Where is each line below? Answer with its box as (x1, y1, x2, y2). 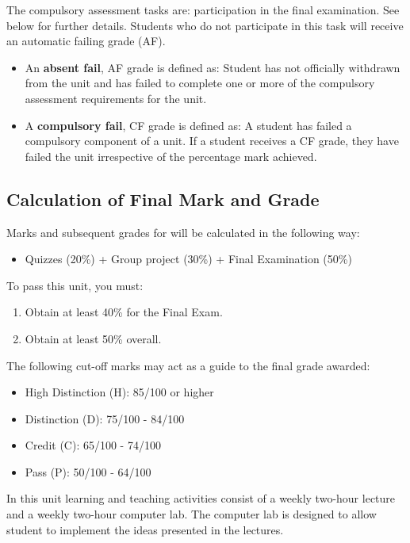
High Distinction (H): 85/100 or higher (25, 384, 214, 400)
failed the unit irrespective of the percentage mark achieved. (25, 147, 317, 164)
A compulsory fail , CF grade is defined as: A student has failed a (25, 117, 352, 133)
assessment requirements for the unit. (25, 90, 207, 106)
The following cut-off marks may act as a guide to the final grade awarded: (6, 357, 370, 373)
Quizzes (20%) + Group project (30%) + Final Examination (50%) (25, 250, 352, 267)
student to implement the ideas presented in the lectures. (6, 521, 284, 537)
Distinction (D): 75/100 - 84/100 (25, 410, 185, 426)
